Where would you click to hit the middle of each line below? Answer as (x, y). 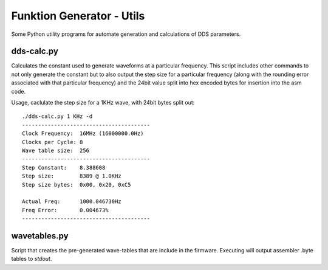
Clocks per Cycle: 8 (53, 142)
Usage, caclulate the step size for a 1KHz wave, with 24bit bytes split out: (103, 103)
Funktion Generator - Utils (78, 16)
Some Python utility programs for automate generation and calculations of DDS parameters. (126, 34)
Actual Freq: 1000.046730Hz (72, 202)
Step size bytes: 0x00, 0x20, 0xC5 (77, 185)
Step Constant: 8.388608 (64, 168)
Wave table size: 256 (56, 150)
